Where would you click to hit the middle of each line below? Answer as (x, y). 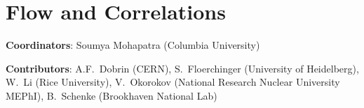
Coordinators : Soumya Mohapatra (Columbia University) (133, 45)
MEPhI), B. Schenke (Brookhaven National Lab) (112, 95)
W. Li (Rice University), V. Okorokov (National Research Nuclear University (173, 82)
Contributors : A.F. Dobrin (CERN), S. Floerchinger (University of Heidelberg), (182, 68)
